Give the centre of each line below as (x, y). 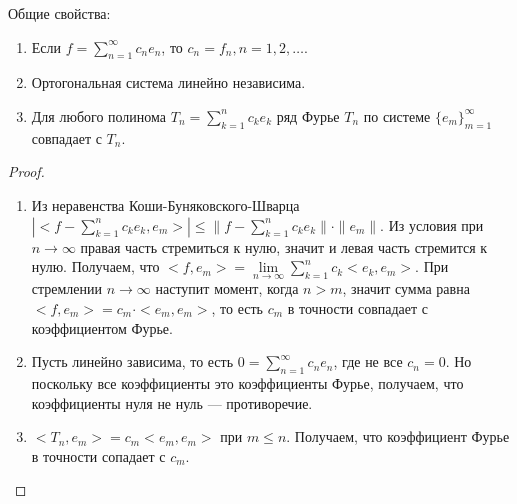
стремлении (67, 288)
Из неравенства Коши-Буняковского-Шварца (165, 204)
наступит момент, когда (227, 288)
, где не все (368, 361)
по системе (397, 115)
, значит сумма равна (406, 288)
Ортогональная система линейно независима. (168, 82)
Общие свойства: (59, 13)
